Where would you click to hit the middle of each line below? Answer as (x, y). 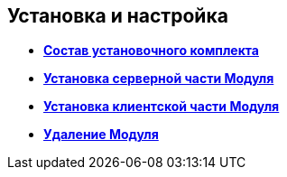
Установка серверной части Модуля (159, 79)
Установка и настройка (118, 16)
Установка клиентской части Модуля (162, 107)
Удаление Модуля (101, 135)
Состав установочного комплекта (151, 51)
